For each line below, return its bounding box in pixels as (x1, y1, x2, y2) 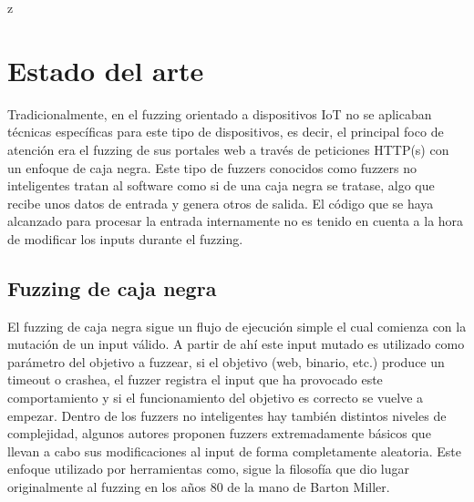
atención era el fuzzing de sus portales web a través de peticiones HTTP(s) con (7, 139, 449, 159)
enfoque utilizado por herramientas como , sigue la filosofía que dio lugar (7, 459, 410, 478)
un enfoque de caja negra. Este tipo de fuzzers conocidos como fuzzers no (7, 158, 417, 177)
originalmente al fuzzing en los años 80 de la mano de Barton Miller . (7, 477, 390, 497)
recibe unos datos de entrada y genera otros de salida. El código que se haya (7, 193, 434, 212)
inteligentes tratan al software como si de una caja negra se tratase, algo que (7, 176, 435, 195)
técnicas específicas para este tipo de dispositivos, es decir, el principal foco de (7, 122, 444, 141)
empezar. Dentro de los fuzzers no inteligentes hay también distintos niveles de (7, 405, 447, 425)
